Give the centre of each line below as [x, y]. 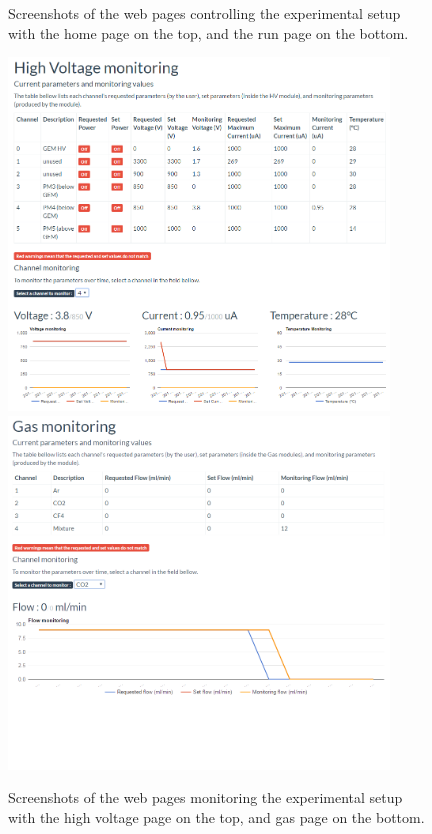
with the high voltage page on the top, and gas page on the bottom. [216, 816]
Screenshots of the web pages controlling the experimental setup [204, 13]
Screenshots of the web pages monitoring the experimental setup [205, 797]
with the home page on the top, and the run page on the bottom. [208, 32]
